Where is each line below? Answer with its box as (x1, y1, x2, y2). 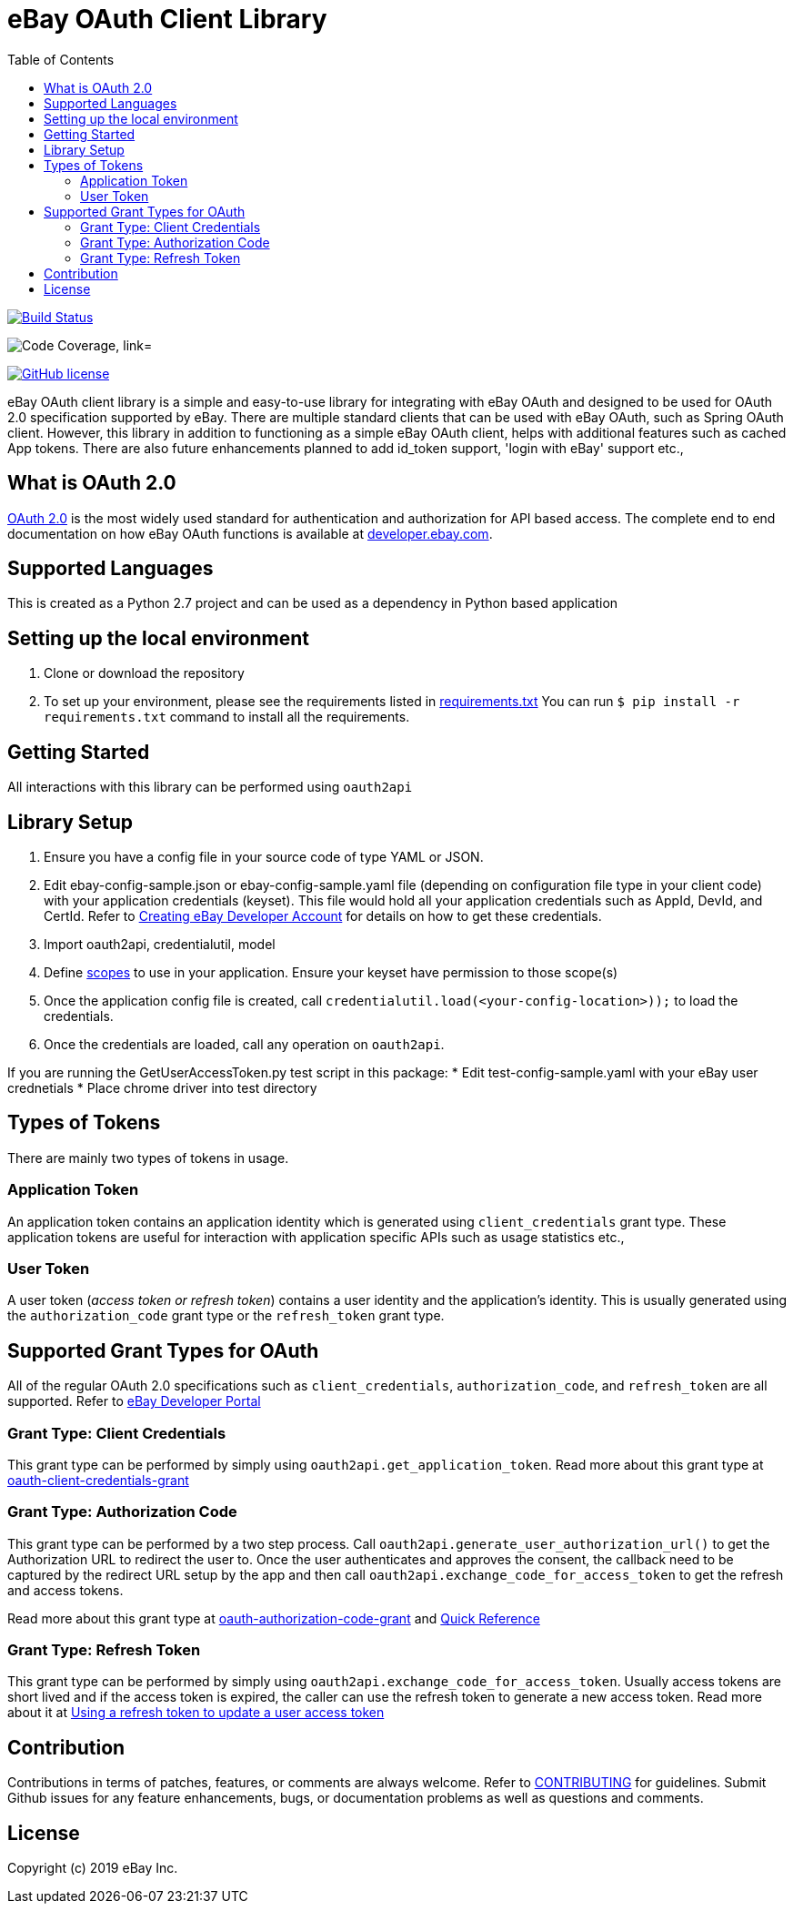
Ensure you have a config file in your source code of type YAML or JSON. (44, 848, 484, 864)
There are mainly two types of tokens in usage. (7, 1149, 289, 1166)
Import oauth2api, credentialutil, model (44, 935, 276, 952)
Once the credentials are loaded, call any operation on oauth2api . (44, 1036, 445, 1052)
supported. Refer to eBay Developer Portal (7, 1393, 261, 1410)
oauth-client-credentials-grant (7, 1471, 189, 1488)
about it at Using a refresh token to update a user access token (7, 1704, 385, 1721)
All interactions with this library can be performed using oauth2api (7, 779, 413, 795)
